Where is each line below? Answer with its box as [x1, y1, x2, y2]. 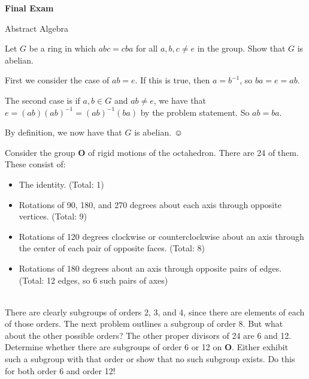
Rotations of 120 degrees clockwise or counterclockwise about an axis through [19, 230, 304, 242]
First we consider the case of [5, 74, 110, 86]
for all [135, 42, 158, 55]
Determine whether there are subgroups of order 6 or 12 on [5, 341, 222, 353]
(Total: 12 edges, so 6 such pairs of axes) [19, 273, 168, 286]
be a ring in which [29, 42, 96, 55]
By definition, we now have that [5, 126, 122, 139]
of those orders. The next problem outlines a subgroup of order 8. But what [5, 317, 283, 330]
